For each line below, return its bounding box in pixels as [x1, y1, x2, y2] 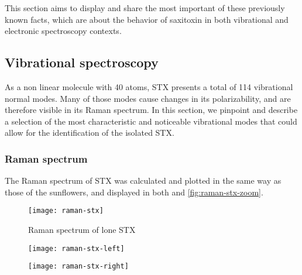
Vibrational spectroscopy [5, 53, 159, 71]
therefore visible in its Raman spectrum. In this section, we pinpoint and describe [5, 104, 298, 116]
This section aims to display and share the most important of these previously [5, 2, 285, 13]
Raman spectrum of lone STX [28, 224, 136, 236]
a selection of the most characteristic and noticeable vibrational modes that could [5, 115, 297, 127]
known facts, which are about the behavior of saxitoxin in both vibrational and [5, 13, 289, 25]
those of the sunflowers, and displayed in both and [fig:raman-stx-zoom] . [5, 185, 263, 198]
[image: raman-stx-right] [28, 262, 129, 271]
